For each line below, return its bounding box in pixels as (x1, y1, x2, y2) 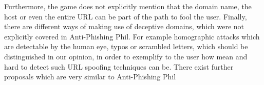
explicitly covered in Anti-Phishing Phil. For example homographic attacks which (4, 31, 260, 41)
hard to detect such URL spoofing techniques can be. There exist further (4, 61, 234, 72)
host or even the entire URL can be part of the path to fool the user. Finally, (4, 11, 247, 22)
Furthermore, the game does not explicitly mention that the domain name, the (4, 1, 252, 11)
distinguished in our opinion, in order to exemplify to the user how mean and (4, 51, 248, 61)
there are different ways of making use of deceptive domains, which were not (4, 21, 244, 32)
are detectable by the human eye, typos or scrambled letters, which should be (4, 41, 248, 52)
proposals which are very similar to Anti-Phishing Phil (4, 71, 176, 82)
